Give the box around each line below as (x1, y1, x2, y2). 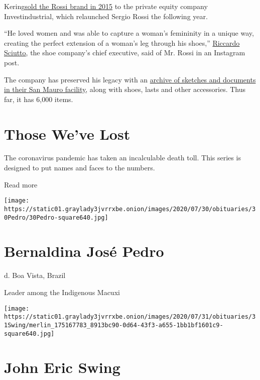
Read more (4, 179, 38, 189)
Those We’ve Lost (4, 123, 131, 144)
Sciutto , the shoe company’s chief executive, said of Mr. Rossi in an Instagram (4, 47, 245, 58)
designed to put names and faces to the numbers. (4, 162, 155, 173)
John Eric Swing (4, 357, 120, 377)
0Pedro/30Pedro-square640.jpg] (4, 214, 108, 221)
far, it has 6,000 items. (4, 93, 73, 104)
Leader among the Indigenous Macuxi (4, 287, 120, 297)
